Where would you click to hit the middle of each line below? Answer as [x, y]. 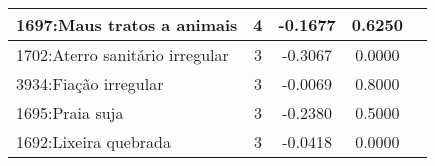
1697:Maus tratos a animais [127, 24]
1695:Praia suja [70, 112]
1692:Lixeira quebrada [94, 141]
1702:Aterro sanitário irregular [122, 54]
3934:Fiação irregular [90, 83]
